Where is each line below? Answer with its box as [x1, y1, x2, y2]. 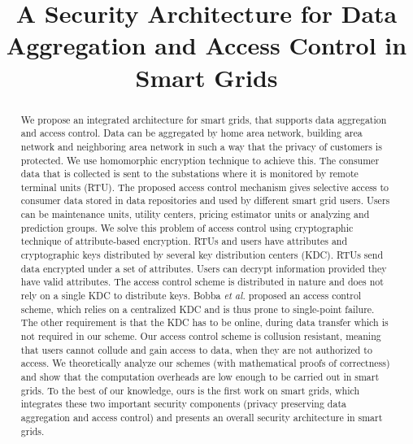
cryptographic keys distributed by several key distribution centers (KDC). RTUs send [20, 248, 384, 262]
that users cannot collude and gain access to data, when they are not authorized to [20, 342, 372, 356]
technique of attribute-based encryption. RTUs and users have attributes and [20, 234, 348, 248]
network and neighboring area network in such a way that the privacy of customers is [20, 139, 382, 153]
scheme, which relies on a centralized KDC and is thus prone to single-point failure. [20, 302, 375, 316]
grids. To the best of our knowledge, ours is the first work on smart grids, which [20, 383, 359, 397]
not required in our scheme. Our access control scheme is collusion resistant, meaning [20, 329, 381, 343]
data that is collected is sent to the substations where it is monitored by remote [20, 167, 359, 181]
